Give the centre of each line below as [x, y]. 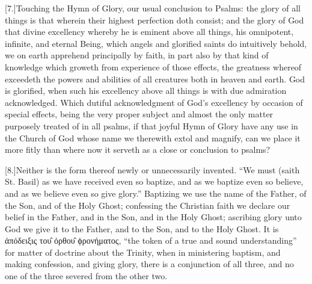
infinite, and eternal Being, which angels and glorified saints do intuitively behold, [156, 43]
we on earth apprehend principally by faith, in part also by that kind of [137, 55]
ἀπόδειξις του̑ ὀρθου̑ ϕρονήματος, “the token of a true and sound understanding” [151, 240]
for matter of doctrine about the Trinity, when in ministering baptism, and [143, 252]
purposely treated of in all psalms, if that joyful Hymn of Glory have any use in [151, 125]
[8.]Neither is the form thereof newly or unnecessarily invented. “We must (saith [152, 169]
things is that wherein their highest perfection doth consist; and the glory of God [154, 20]
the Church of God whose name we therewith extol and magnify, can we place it [153, 137]
